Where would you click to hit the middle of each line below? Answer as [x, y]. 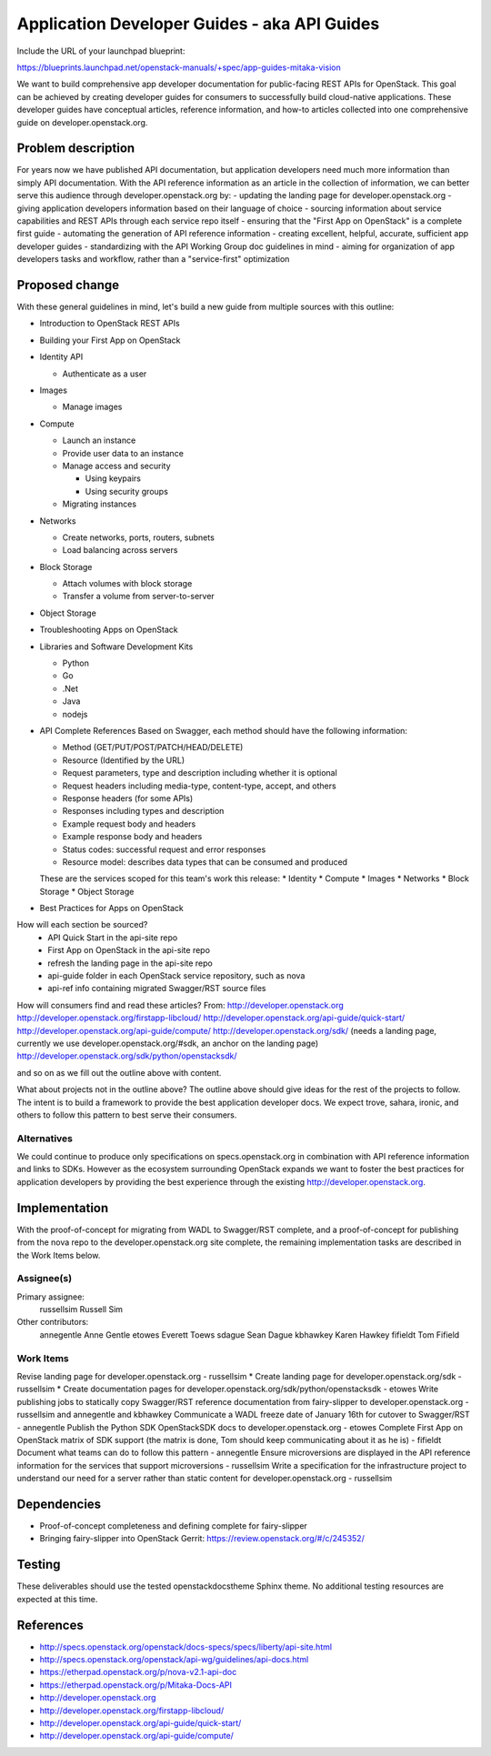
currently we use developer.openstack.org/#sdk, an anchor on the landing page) [168, 1043]
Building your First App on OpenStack [110, 340]
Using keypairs [113, 478]
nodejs [75, 714]
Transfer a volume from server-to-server [139, 597]
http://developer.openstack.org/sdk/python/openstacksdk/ [127, 1056]
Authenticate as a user [105, 374]
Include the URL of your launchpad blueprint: [101, 51]
